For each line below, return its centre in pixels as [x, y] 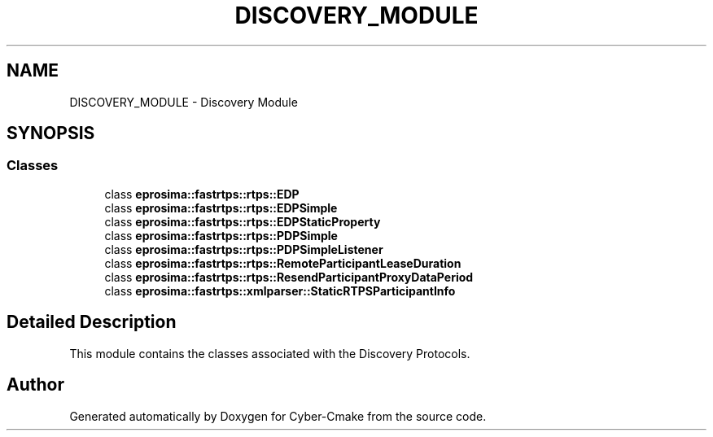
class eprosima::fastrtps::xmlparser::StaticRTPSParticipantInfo [280, 291]
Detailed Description [92, 322]
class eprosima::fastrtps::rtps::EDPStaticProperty [243, 221]
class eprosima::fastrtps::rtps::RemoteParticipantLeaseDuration [283, 263]
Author [35, 385]
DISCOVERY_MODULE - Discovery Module [184, 102]
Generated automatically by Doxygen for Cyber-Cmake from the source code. [278, 416]
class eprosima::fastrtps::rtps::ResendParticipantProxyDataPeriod [289, 277]
